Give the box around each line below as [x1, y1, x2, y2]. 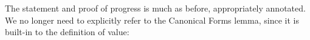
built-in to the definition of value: [5, 25, 129, 38]
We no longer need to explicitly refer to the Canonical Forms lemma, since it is [5, 13, 299, 26]
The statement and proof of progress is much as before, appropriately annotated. [5, 1, 306, 14]
